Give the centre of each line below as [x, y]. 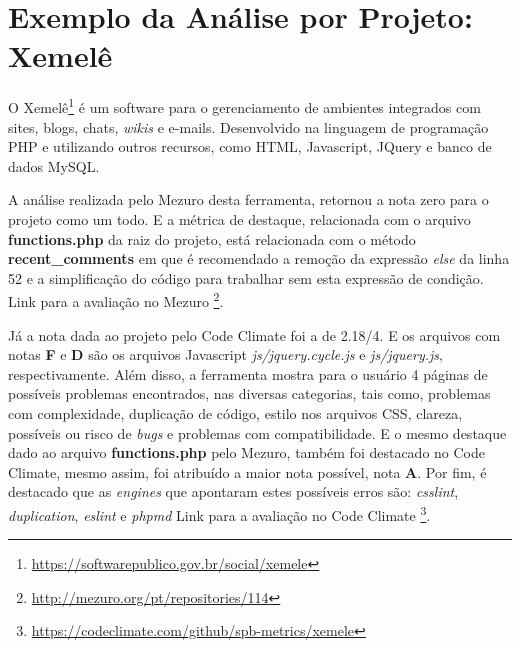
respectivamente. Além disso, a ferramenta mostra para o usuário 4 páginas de [248, 373]
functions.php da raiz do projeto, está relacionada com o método [212, 238]
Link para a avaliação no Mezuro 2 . [116, 299]
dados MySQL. [54, 165]
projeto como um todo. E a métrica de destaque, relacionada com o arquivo [239, 218]
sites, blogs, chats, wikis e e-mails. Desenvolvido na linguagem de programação [248, 126]
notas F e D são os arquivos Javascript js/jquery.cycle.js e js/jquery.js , [225, 354]
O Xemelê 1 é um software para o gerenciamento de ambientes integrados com [244, 105]
